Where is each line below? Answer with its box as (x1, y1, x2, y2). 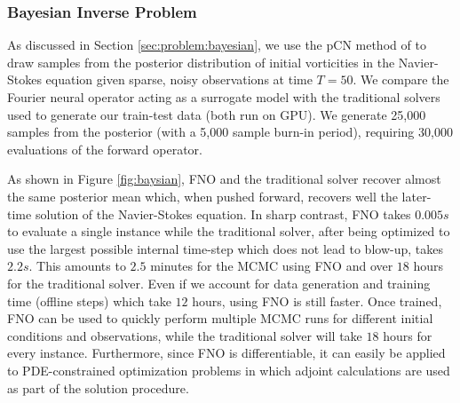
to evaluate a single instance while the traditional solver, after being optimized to (7, 222, 450, 241)
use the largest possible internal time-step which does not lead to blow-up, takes (7, 239, 443, 257)
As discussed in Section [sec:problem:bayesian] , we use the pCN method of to (7, 36, 426, 54)
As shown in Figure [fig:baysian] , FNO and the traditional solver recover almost (7, 170, 441, 188)
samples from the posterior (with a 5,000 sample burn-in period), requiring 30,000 (7, 122, 453, 141)
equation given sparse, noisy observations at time (45, 70, 313, 89)
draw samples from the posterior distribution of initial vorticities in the (7, 52, 395, 71)
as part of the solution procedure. (7, 378, 189, 397)
